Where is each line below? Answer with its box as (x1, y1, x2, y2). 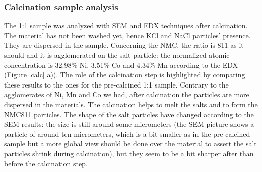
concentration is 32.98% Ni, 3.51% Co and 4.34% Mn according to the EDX (4, 59, 238, 70)
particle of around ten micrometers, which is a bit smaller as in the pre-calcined (4, 128, 250, 139)
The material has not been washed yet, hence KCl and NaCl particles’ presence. (4, 30, 251, 40)
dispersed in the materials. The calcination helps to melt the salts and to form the (4, 99, 258, 109)
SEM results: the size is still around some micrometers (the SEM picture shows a (4, 119, 254, 129)
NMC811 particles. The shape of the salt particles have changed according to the (4, 109, 254, 119)
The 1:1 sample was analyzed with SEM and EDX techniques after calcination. (4, 20, 248, 31)
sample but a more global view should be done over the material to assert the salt (4, 138, 257, 149)
